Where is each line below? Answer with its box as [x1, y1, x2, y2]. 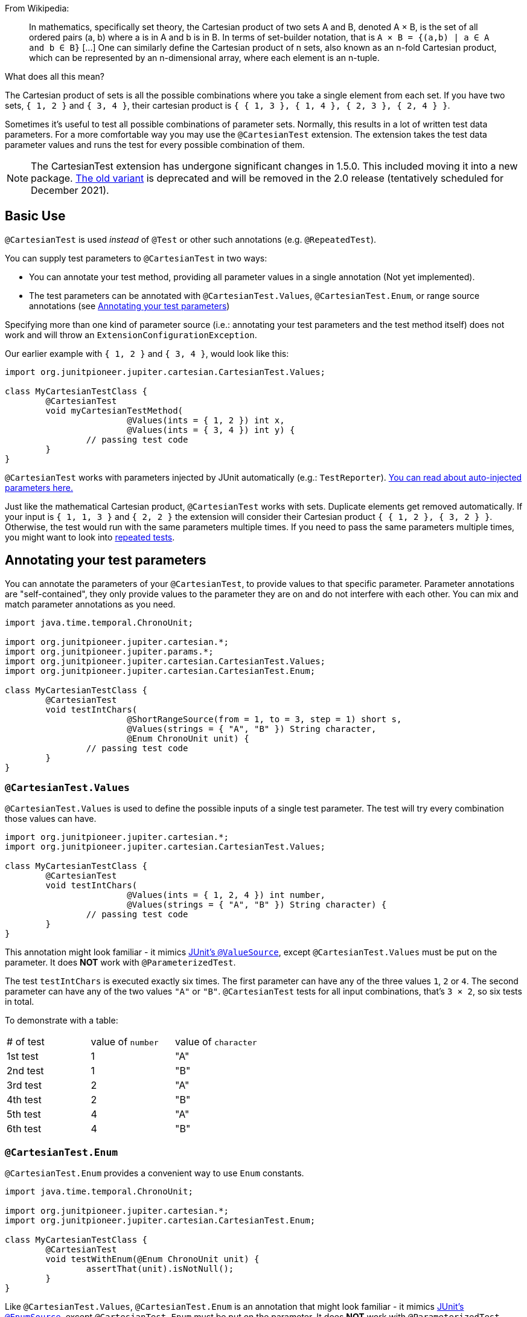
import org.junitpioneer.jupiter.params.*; [5, 646, 214, 656]
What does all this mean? [5, 71, 104, 82]
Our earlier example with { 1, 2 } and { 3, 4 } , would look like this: [5, 348, 289, 359]
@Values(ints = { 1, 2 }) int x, [127, 415, 285, 425]
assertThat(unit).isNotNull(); [86, 1264, 234, 1274]
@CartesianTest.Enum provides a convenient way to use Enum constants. [5, 1168, 304, 1179]
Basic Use [5, 208, 66, 224]
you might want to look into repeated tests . [5, 531, 175, 542]
